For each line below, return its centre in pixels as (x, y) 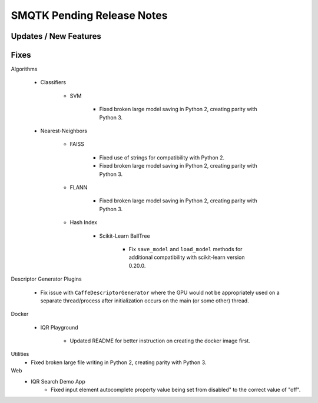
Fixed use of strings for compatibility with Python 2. (162, 157)
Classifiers (53, 82)
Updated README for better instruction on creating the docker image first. (160, 341)
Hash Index (83, 222)
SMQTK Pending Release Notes (89, 15)
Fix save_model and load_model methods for (185, 249)
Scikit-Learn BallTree (125, 236)
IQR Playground (59, 327)
